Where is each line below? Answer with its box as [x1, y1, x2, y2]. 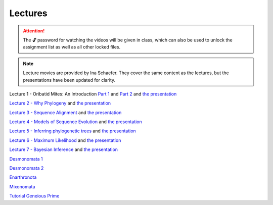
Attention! [23, 28, 45, 34]
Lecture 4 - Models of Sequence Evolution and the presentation [9, 119, 142, 125]
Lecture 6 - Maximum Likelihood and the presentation [9, 137, 121, 143]
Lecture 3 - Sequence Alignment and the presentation [9, 109, 122, 116]
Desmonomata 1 [9, 156, 43, 162]
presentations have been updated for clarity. [23, 77, 116, 83]
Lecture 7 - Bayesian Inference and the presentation [9, 146, 118, 152]
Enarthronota [9, 174, 37, 180]
